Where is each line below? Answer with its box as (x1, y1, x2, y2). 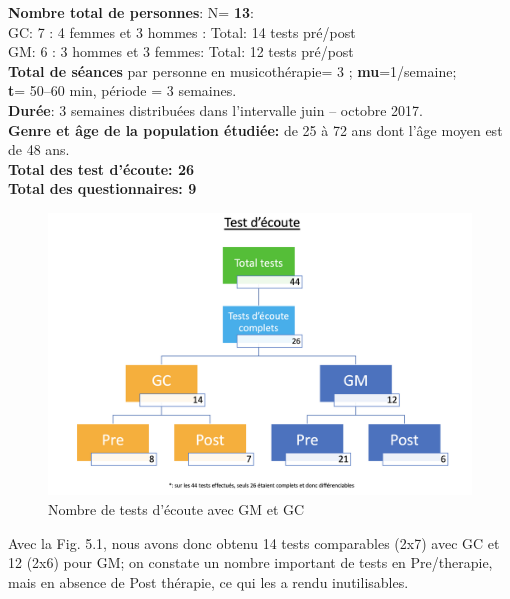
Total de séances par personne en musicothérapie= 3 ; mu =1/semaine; (8, 60, 457, 81)
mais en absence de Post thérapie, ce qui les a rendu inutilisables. (8, 571, 409, 592)
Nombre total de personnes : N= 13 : (8, 2, 254, 22)
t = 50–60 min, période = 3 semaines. (8, 80, 237, 101)
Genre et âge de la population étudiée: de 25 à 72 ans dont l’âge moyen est (8, 119, 503, 140)
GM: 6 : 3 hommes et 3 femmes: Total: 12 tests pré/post (8, 41, 354, 62)
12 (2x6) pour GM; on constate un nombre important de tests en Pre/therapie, (8, 552, 493, 573)
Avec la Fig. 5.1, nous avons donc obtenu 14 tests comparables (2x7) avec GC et (8, 532, 500, 553)
